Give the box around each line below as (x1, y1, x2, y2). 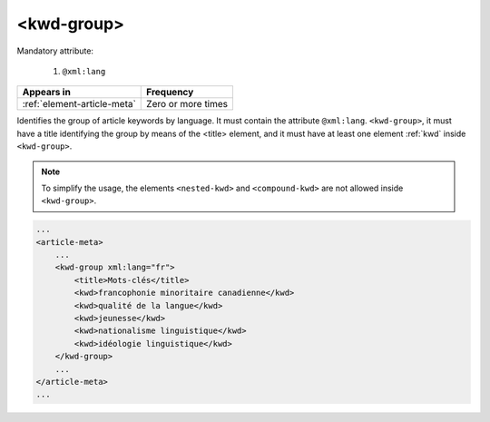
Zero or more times (146, 98, 229, 111)
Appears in (22, 86, 72, 99)
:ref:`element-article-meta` (22, 98, 136, 111)
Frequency (146, 86, 194, 99)
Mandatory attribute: (16, 45, 94, 56)
